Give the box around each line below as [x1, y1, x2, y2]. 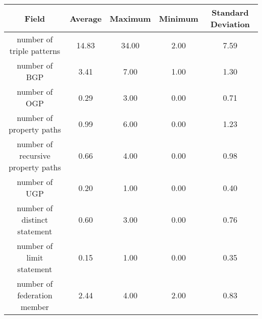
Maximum [109, 12, 151, 24]
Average [70, 12, 102, 24]
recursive [19, 150, 50, 161]
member [21, 301, 49, 312]
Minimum [159, 12, 199, 24]
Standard [212, 7, 249, 18]
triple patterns [9, 45, 60, 56]
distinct [21, 214, 48, 225]
